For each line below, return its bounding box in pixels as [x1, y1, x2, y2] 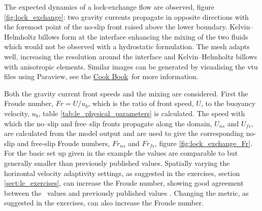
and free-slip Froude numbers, [17, 137, 110, 148]
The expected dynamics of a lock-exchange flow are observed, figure [4, 2, 215, 12]
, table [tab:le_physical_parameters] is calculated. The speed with [38, 108, 245, 118]
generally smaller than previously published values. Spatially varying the [4, 157, 230, 168]
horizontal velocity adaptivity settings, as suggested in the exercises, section [4, 167, 240, 178]
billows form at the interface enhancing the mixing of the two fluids [38, 31, 248, 42]
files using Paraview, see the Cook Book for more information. [4, 71, 199, 82]
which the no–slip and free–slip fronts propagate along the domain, [4, 118, 212, 128]
